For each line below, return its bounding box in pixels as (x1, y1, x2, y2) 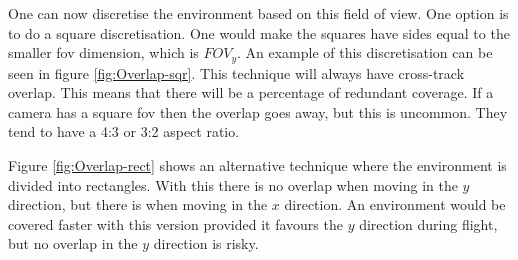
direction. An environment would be (284, 194, 506, 215)
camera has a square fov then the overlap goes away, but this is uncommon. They (8, 101, 508, 122)
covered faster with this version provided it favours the (8, 213, 343, 234)
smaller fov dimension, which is (8, 42, 199, 63)
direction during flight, (359, 213, 498, 234)
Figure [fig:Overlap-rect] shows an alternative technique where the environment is (8, 155, 507, 176)
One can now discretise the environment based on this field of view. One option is (8, 3, 509, 23)
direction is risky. (153, 233, 259, 254)
